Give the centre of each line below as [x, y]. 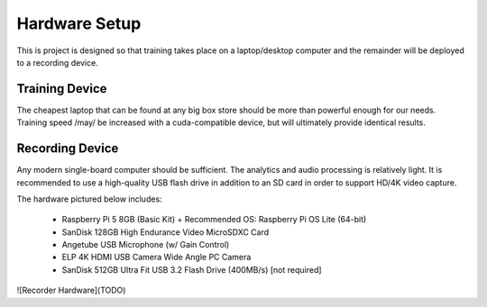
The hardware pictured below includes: [89, 199]
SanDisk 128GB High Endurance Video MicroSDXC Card [165, 232]
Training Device [62, 89]
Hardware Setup [79, 23]
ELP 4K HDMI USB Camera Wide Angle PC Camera [156, 257]
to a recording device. [57, 62]
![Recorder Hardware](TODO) [71, 290]
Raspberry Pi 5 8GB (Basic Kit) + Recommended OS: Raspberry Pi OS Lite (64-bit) [214, 220]
